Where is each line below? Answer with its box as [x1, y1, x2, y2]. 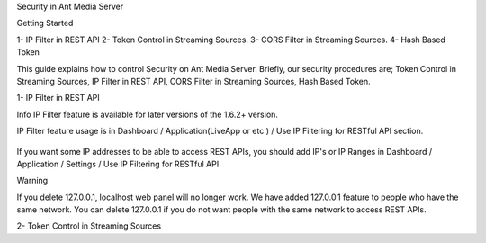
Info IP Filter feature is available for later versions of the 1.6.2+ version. [16, 109, 279, 120]
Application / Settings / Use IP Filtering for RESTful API [16, 158, 220, 169]
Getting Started [16, 18, 74, 29]
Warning [16, 175, 49, 186]
